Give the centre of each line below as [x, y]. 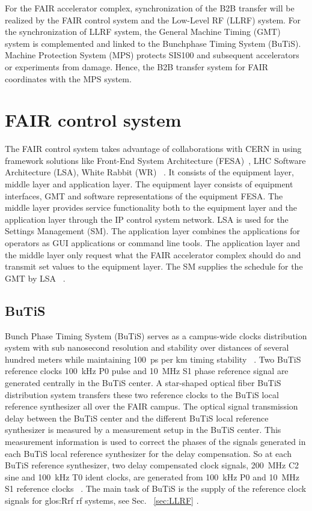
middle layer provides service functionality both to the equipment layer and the [151, 207]
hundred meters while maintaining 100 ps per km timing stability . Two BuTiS [153, 359]
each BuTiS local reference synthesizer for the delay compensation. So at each [148, 453]
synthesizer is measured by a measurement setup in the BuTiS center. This [143, 430]
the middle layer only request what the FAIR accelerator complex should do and [153, 254]
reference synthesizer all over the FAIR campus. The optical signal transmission [151, 406]
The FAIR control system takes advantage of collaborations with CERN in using [153, 149]
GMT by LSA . [35, 278]
